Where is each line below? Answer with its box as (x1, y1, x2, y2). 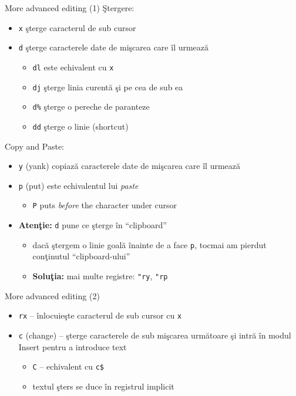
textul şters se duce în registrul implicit (32, 380, 174, 392)
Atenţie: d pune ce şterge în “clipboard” (18, 219, 167, 231)
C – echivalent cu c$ (32, 360, 105, 373)
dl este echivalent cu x (32, 60, 114, 73)
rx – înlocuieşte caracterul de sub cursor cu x (18, 309, 182, 321)
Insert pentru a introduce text (18, 340, 127, 353)
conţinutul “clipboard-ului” (32, 250, 130, 262)
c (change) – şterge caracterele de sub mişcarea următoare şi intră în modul (18, 329, 291, 341)
